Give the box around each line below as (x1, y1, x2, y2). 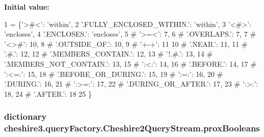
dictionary (4, 110, 47, 123)
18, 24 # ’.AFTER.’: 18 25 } (4, 88, 92, 99)
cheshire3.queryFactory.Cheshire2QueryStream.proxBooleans (4, 122, 260, 134)
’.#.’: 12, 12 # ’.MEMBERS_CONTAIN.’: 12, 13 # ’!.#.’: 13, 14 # (4, 48, 213, 59)
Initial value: (4, 2, 50, 12)
